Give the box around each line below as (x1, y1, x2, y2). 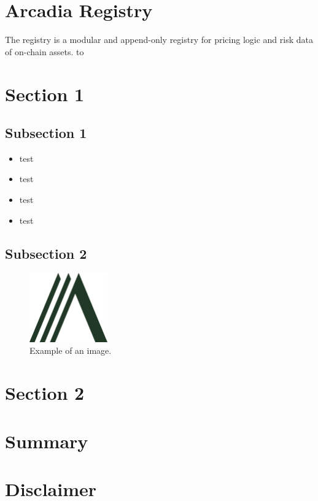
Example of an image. (29, 344, 112, 357)
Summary (5, 428, 88, 453)
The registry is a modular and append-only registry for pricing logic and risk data (5, 33, 313, 46)
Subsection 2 (5, 243, 87, 262)
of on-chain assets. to (5, 45, 84, 58)
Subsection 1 (5, 123, 87, 142)
